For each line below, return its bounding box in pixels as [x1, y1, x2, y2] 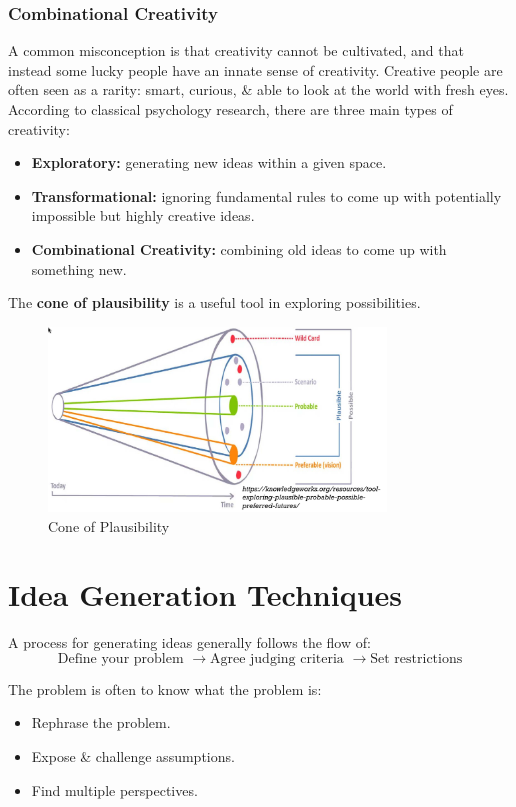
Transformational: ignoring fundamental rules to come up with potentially [31, 185, 502, 206]
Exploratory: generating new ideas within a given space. [31, 152, 387, 173]
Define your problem [57, 651, 184, 666]
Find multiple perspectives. [31, 779, 198, 800]
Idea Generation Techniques [8, 574, 402, 615]
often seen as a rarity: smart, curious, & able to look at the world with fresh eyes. [8, 79, 509, 100]
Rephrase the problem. [31, 712, 171, 733]
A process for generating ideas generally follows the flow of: [8, 632, 371, 653]
